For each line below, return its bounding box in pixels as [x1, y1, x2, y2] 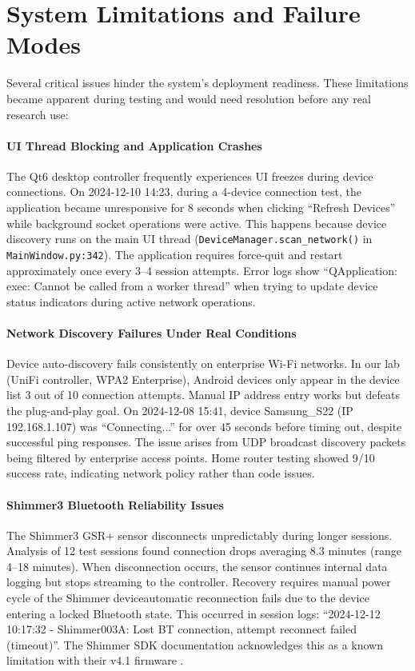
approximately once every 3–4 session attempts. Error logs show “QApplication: [6, 262, 397, 278]
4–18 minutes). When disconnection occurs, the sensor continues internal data [6, 557, 388, 574]
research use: [6, 106, 69, 122]
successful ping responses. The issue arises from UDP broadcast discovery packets [6, 433, 406, 450]
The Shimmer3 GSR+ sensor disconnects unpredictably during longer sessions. [6, 526, 393, 543]
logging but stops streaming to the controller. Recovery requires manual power [6, 573, 391, 590]
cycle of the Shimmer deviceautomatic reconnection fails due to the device [6, 589, 369, 606]
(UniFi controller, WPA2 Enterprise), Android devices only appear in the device [6, 370, 400, 387]
